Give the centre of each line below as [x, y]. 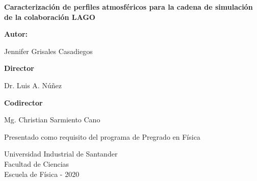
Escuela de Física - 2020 [42, 174]
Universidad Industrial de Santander [61, 154]
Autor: [16, 34]
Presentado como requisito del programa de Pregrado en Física [102, 136]
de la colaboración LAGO [50, 17]
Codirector [23, 102]
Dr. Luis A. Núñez [33, 85]
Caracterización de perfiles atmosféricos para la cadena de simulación [128, 7]
